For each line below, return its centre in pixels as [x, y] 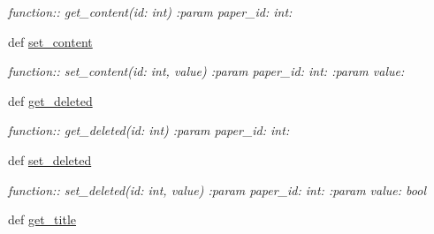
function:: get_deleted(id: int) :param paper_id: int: [149, 130]
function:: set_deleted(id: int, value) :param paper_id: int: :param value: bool [217, 189]
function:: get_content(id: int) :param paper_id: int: [150, 11]
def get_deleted [50, 100]
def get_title [42, 219]
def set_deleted [50, 159]
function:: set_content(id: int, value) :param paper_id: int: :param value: [206, 71]
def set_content [50, 41]
